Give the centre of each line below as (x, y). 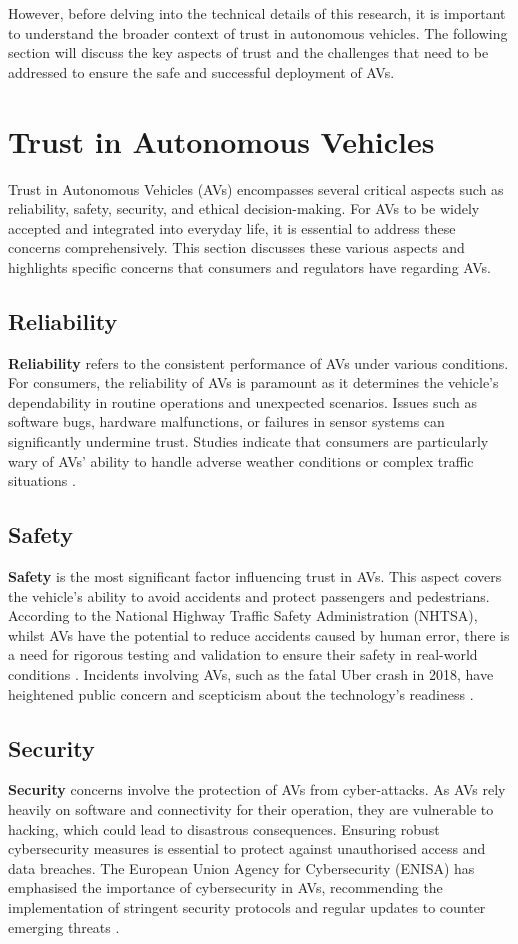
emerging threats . (64, 926)
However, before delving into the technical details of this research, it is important (257, 13)
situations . (42, 480)
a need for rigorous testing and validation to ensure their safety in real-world (243, 654)
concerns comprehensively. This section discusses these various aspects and (236, 247)
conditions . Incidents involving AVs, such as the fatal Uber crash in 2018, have (251, 674)
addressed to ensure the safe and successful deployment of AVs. (201, 71)
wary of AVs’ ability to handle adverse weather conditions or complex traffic (241, 460)
